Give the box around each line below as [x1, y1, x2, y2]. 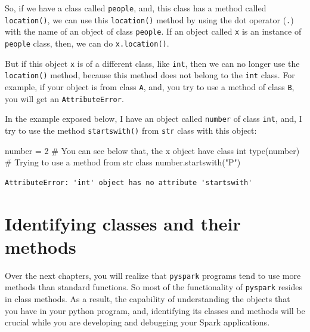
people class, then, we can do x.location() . [5, 36, 169, 49]
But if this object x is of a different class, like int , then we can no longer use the [5, 57, 300, 69]
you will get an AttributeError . [5, 92, 124, 104]
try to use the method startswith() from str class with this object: [5, 124, 257, 136]
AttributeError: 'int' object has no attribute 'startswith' [5, 178, 253, 187]
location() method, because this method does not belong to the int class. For [5, 69, 295, 81]
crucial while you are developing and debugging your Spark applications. [5, 316, 270, 328]
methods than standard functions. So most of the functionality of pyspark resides [5, 281, 303, 293]
